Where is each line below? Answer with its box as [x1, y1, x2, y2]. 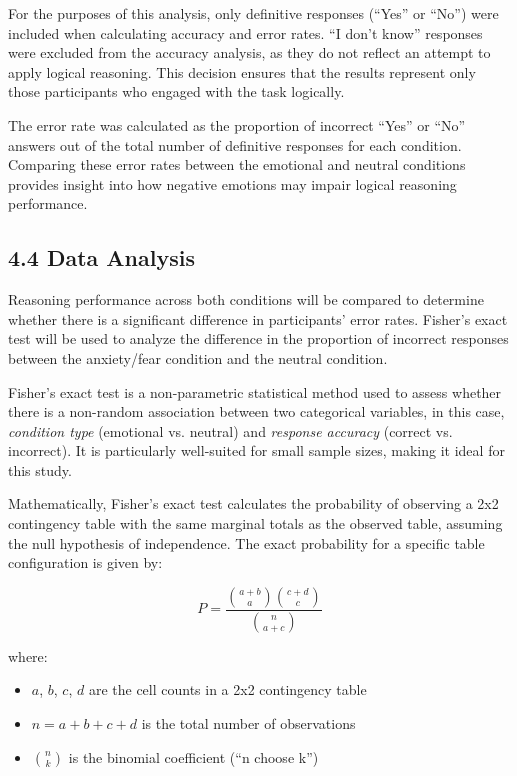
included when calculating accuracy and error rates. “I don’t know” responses [8, 22, 483, 43]
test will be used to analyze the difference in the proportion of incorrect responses [8, 328, 509, 349]
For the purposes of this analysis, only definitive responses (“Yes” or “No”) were [8, 3, 499, 23]
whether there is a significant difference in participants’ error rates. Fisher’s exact [8, 308, 508, 329]
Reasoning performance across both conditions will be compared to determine [8, 289, 484, 310]
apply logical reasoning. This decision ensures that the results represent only [8, 61, 476, 82]
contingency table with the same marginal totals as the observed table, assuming [8, 513, 503, 534]
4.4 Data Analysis [8, 242, 195, 273]
